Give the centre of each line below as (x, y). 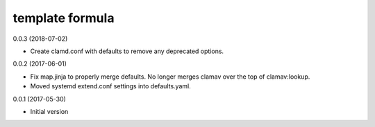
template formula (64, 18)
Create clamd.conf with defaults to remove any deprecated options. (127, 51)
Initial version (49, 111)
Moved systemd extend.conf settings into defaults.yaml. (110, 86)
